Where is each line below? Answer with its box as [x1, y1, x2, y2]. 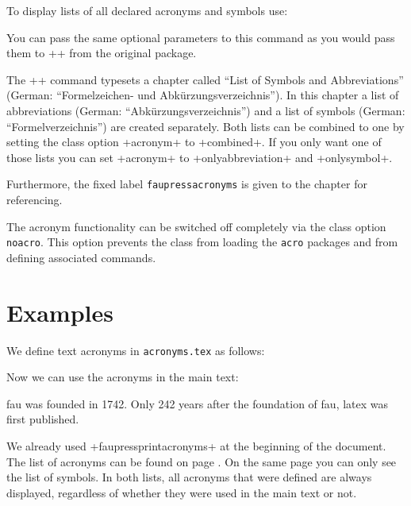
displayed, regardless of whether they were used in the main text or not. [6, 484, 357, 500]
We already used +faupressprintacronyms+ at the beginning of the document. [6, 438, 386, 454]
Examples [6, 295, 113, 328]
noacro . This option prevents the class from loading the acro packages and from [6, 234, 398, 250]
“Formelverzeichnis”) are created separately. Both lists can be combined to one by [6, 118, 405, 134]
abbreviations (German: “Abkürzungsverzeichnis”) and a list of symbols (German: [6, 102, 405, 118]
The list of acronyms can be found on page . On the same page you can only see [6, 453, 397, 469]
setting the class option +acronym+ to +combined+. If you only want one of [6, 133, 382, 150]
